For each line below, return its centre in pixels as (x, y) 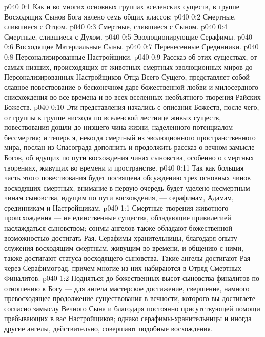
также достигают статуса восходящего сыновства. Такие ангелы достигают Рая (127, 258)
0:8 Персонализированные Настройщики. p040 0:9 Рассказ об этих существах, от (131, 56)
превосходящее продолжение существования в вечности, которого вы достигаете (130, 298)
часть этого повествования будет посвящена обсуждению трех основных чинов (127, 177)
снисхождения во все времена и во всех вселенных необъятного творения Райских (132, 97)
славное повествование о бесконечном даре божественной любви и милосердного (131, 87)
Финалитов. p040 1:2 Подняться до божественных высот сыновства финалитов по (132, 278)
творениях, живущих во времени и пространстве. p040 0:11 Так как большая (124, 167)
